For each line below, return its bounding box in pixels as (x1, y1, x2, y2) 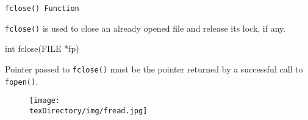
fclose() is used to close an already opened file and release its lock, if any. (5, 21, 286, 34)
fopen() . (5, 74, 38, 87)
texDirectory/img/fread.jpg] (29, 106, 148, 115)
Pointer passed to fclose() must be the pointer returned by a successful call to (5, 62, 303, 75)
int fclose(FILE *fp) (5, 42, 79, 55)
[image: (29, 96, 60, 105)
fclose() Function (5, 4, 79, 13)
